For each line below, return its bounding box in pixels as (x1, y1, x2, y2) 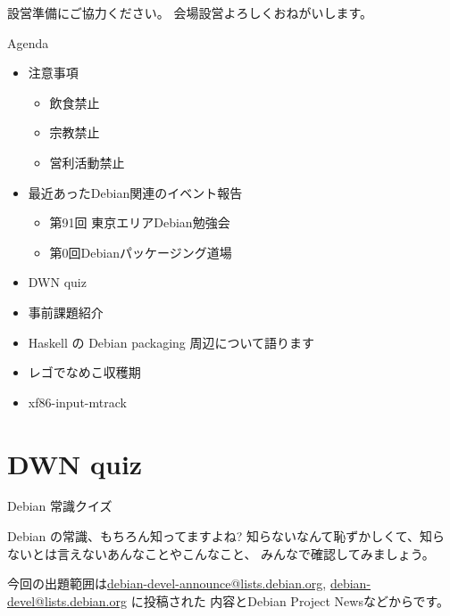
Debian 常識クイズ (7, 497, 112, 515)
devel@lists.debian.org (7, 591, 127, 610)
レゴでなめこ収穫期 (28, 363, 141, 382)
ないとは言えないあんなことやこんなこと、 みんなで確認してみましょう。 (7, 544, 435, 563)
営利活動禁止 (49, 152, 125, 171)
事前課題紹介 (28, 302, 104, 321)
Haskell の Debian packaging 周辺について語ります (28, 333, 315, 351)
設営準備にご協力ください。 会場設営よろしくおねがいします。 (7, 4, 372, 21)
